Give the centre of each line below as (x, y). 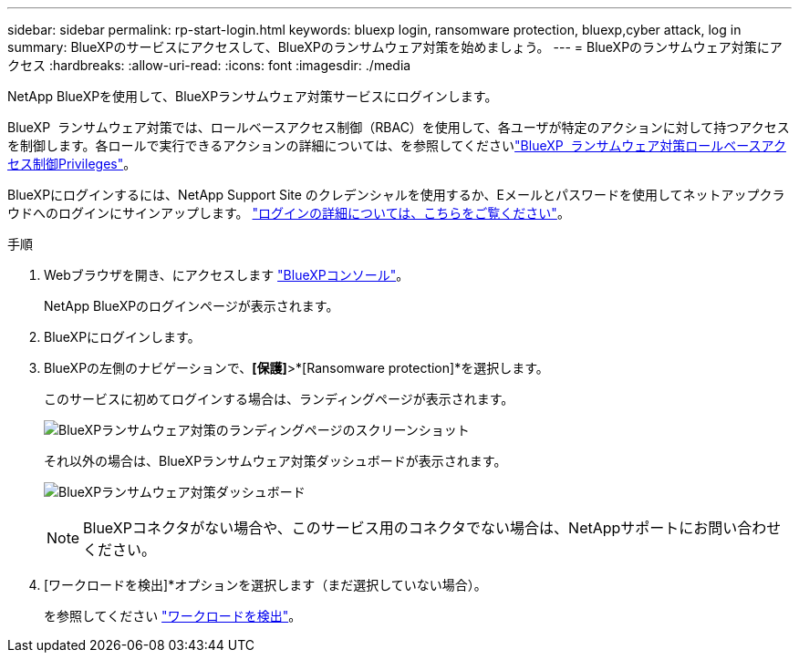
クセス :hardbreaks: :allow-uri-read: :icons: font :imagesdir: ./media (209, 65)
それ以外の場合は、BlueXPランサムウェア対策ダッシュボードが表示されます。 (275, 461)
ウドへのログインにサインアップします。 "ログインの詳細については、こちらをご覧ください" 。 (289, 213)
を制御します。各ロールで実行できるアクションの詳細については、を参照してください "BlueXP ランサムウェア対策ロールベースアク (397, 145)
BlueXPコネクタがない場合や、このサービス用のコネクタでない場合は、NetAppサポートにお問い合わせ (432, 528)
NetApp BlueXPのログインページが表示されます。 (192, 306)
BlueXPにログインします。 (122, 337)
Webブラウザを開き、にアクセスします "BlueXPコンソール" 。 (227, 275)
